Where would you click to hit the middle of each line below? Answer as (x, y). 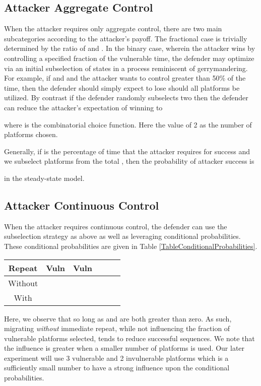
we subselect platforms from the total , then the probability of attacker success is (129, 161)
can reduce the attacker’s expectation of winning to (83, 107)
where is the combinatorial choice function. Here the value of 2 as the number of (128, 124)
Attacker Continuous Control (82, 205)
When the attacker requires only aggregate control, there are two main (113, 28)
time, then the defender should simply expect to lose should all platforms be (122, 87)
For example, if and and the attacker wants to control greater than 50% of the (125, 78)
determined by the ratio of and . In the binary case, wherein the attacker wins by (130, 48)
